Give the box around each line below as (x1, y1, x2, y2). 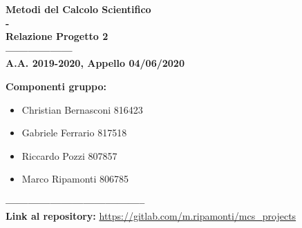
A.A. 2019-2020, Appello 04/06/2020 (6, 56, 185, 70)
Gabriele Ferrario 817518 (21, 125, 127, 140)
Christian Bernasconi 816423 (21, 102, 143, 116)
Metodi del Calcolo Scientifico (6, 2, 151, 16)
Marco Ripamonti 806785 (21, 172, 129, 186)
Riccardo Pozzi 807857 (21, 148, 117, 163)
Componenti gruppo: (6, 79, 106, 93)
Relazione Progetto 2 (6, 29, 108, 43)
